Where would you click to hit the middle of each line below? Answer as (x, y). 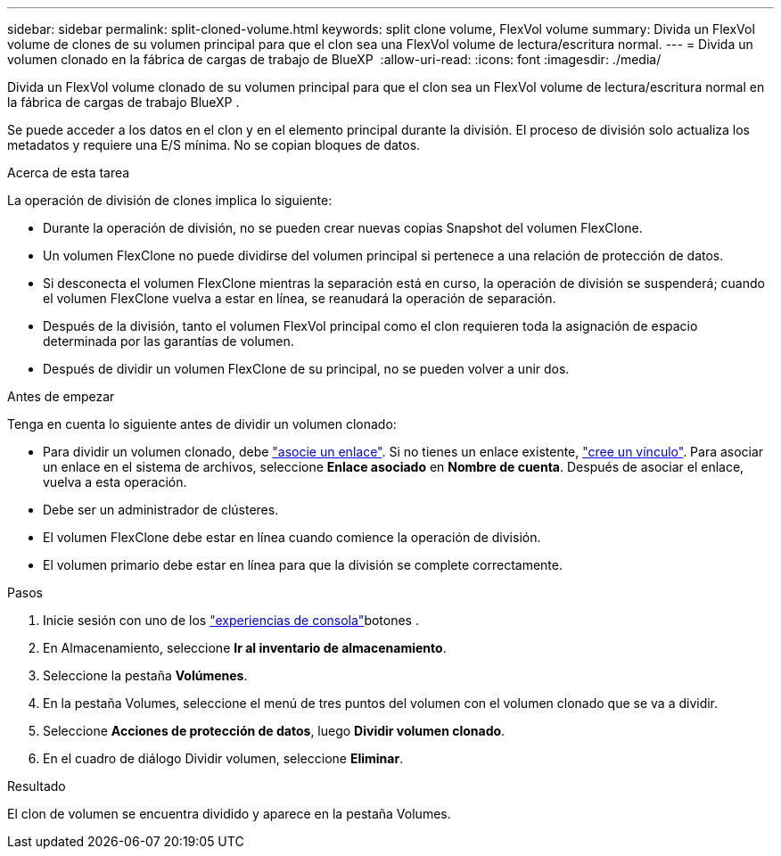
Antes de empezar (61, 396)
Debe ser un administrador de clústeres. (161, 510)
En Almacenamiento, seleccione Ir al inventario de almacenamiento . (245, 648)
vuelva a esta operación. (115, 482)
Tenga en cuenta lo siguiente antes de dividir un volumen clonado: (202, 424)
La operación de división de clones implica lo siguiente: (170, 200)
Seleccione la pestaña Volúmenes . (145, 675)
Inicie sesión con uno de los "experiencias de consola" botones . (231, 620)
